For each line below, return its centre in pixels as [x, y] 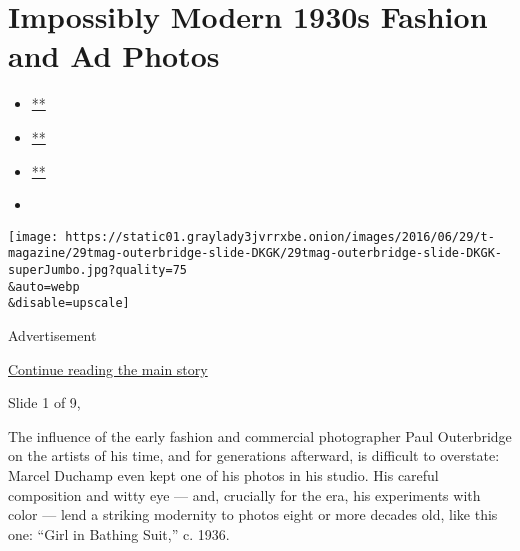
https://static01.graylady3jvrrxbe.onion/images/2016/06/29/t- [280, 236]
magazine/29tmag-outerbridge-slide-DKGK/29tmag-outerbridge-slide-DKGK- [255, 253]
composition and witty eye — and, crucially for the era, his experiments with [244, 494]
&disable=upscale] [69, 303]
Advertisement [52, 334]
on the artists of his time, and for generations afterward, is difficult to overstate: [254, 455]
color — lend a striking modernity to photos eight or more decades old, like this [253, 514]
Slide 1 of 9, [44, 402]
